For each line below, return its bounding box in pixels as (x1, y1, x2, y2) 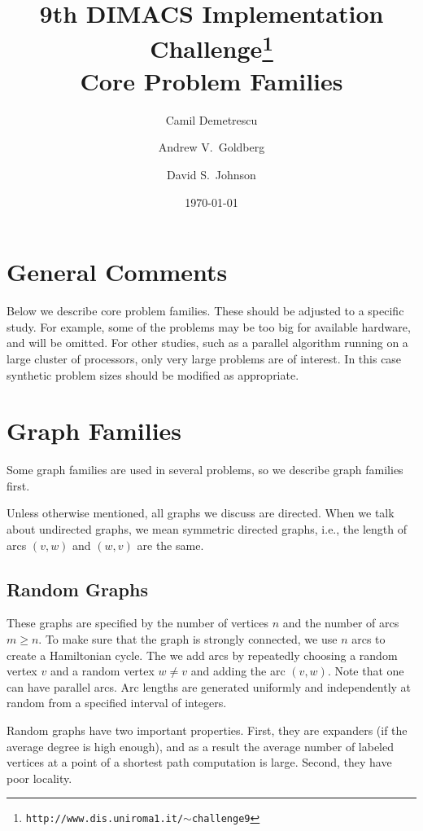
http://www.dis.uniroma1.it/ (25, 813, 184, 825)
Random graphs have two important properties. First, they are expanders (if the (7, 721, 408, 738)
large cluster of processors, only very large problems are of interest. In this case (7, 350, 402, 367)
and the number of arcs (282, 614, 399, 631)
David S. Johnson (167, 166, 256, 183)
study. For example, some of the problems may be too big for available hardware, (7, 318, 411, 335)
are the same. (137, 536, 204, 553)
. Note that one (327, 662, 404, 679)
